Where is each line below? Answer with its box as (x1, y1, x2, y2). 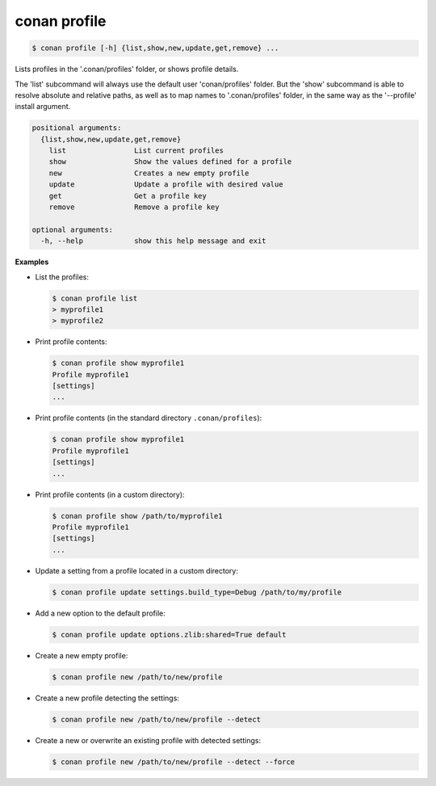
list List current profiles (48, 146, 224, 155)
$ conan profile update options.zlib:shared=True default (52, 630, 287, 639)
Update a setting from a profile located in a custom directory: (35, 565, 238, 575)
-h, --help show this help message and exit (40, 237, 266, 246)
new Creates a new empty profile (48, 168, 249, 178)
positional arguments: (31, 124, 122, 132)
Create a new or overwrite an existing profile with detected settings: (35, 735, 262, 745)
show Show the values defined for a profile (48, 158, 292, 166)
